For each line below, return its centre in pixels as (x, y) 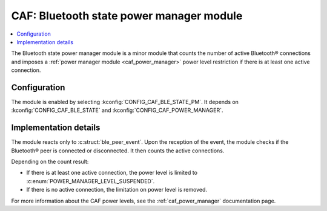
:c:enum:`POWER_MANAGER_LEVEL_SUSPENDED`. (91, 181)
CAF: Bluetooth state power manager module (127, 16)
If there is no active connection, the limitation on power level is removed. (117, 190)
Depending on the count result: (50, 162)
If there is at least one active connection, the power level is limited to (112, 173)
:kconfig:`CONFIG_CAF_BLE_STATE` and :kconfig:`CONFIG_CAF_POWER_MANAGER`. (117, 110)
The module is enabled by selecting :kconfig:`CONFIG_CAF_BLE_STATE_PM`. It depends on (125, 102)
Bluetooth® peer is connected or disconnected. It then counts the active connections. (118, 151)
